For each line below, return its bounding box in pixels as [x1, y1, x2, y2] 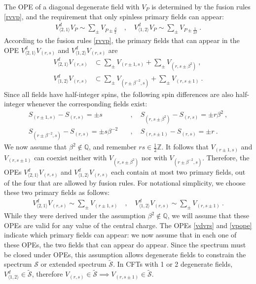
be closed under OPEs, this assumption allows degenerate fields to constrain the [4, 249, 246, 259]
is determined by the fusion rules [151, 1, 251, 11]
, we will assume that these [167, 210, 250, 221]
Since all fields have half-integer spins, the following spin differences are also [4, 89, 233, 99]
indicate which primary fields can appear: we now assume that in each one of [4, 230, 237, 240]
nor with [141, 152, 167, 162]
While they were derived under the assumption [4, 210, 146, 221]
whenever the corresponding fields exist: [27, 98, 147, 109]
